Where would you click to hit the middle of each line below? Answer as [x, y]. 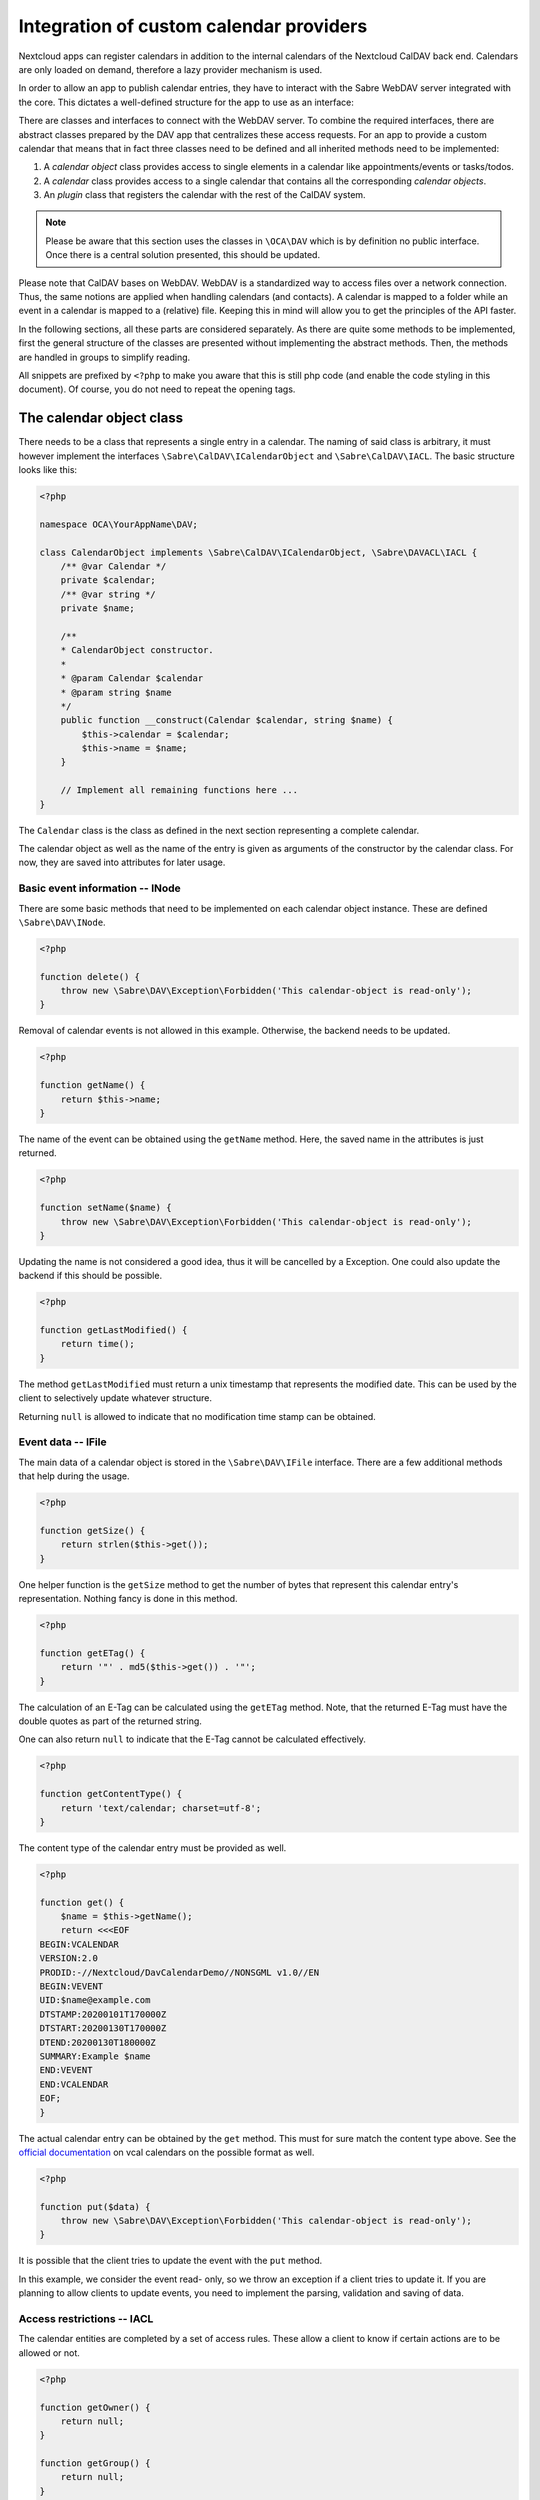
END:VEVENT [66, 2070]
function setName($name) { [105, 1208]
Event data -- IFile [62, 1442]
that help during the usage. [74, 1476]
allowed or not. [49, 2352]
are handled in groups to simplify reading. [104, 357]
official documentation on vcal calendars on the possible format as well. [166, 2152]
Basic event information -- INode [100, 888]
